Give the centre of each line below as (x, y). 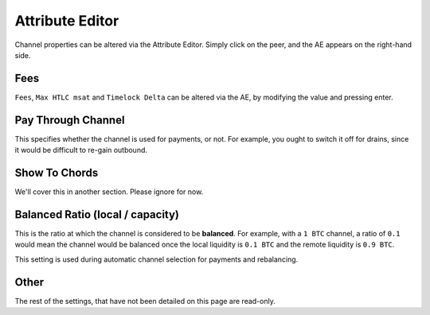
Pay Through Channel (70, 120)
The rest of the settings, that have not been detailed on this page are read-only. (145, 301)
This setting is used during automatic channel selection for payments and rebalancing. (156, 259)
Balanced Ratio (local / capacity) (97, 214)
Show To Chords (57, 172)
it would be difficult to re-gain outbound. (81, 150)
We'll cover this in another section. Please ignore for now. (109, 192)
